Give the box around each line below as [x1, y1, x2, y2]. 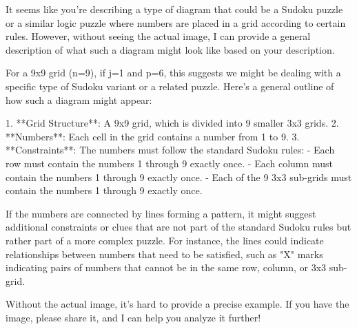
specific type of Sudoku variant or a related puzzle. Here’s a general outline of [6, 78, 334, 93]
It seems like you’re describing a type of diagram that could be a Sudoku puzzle [6, 2, 343, 16]
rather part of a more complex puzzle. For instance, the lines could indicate [6, 233, 324, 247]
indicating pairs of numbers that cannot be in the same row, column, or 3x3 [6, 260, 327, 275]
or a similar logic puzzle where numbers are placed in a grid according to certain [6, 15, 346, 30]
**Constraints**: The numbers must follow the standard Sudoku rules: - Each [6, 142, 335, 157]
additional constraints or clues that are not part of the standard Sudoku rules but [6, 220, 351, 234]
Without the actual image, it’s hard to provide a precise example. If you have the [6, 297, 349, 311]
